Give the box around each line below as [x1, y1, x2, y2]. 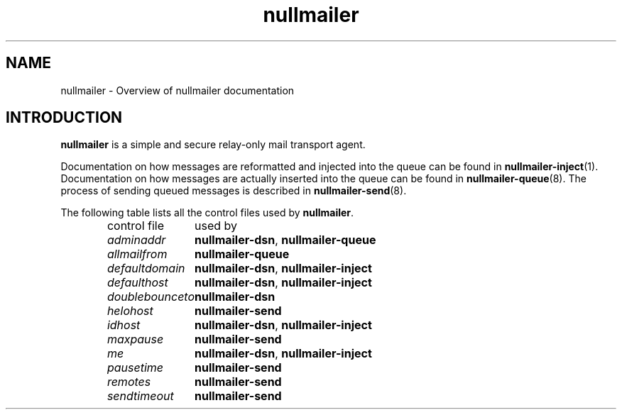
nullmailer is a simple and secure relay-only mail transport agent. [60, 138, 366, 151]
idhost [107, 318, 141, 333]
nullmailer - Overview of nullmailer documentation [60, 84, 295, 96]
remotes [107, 375, 151, 389]
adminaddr [107, 233, 166, 248]
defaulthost [107, 275, 168, 290]
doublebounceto [107, 289, 195, 304]
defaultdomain [107, 261, 185, 276]
